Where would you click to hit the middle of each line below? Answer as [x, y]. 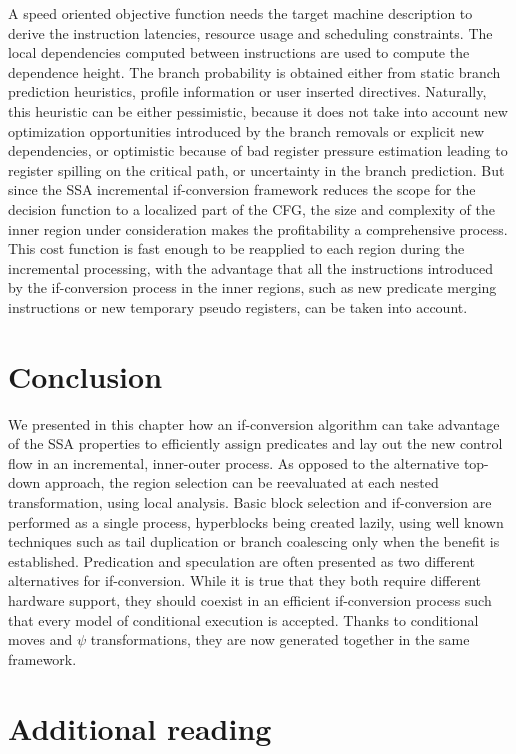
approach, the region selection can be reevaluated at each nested [241, 482]
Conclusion [85, 375]
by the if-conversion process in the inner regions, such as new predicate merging [252, 287]
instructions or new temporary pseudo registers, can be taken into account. [238, 306]
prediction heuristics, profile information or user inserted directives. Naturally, [247, 91]
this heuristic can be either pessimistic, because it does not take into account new [258, 110]
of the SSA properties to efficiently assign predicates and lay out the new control [255, 443]
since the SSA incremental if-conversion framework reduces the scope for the [242, 189]
